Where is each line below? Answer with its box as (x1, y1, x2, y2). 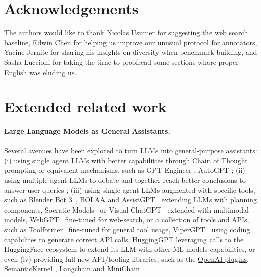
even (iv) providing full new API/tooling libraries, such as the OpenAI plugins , (4, 253, 249, 264)
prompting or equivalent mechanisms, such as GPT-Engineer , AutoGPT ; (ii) (4, 165, 245, 175)
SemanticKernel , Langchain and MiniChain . (4, 263, 144, 274)
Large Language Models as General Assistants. (4, 126, 170, 136)
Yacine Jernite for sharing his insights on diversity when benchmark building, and (4, 47, 257, 57)
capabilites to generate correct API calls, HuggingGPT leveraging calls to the (4, 234, 244, 244)
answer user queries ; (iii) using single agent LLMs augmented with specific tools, (4, 184, 255, 195)
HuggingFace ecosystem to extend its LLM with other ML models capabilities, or (4, 244, 255, 254)
